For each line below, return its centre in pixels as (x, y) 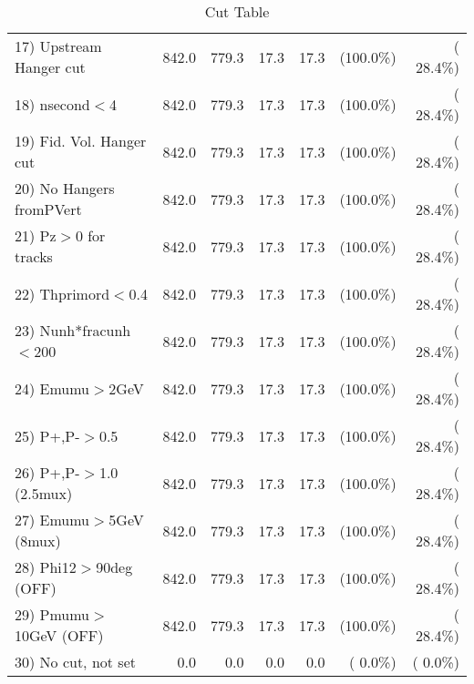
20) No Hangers (65, 188)
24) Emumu (52, 388)
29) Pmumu (52, 614)
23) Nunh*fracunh (73, 330)
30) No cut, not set (75, 662)
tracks (34, 256)
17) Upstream (58, 46)
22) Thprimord (62, 293)
